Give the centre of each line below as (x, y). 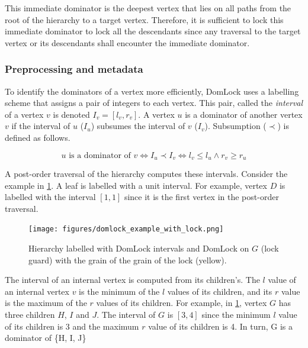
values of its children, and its (220, 291)
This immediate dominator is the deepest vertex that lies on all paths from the (148, 8)
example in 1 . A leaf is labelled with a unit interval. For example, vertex (136, 185)
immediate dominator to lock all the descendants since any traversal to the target (153, 31)
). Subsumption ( (235, 126)
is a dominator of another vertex (244, 114)
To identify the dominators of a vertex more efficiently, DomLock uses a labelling (152, 91)
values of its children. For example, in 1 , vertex (182, 303)
